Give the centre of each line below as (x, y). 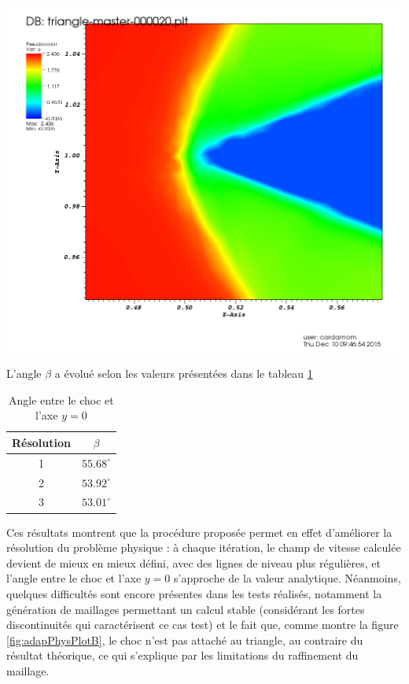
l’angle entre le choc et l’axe (74, 578)
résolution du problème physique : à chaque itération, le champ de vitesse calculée (204, 547)
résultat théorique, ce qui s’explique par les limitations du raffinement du (182, 655)
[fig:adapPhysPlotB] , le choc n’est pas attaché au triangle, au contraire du (185, 640)
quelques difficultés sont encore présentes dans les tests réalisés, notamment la (194, 593)
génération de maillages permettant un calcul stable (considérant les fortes (186, 609)
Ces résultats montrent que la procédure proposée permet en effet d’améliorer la (199, 532)
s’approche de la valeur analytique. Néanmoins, (287, 578)
